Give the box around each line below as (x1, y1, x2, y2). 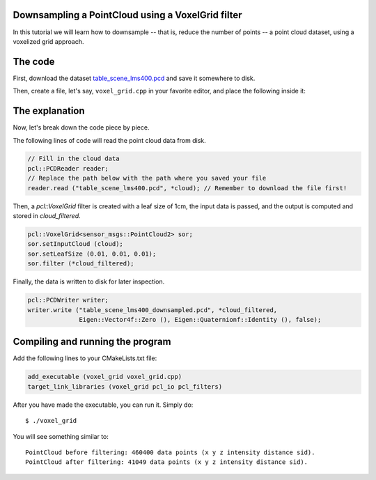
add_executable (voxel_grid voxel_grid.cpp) (27, 373, 182, 381)
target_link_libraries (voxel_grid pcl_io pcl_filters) (27, 382, 223, 390)
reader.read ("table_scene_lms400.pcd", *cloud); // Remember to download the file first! (27, 184, 347, 192)
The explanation (13, 105, 85, 117)
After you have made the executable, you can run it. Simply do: (13, 401, 194, 409)
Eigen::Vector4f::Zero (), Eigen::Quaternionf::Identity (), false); (79, 316, 322, 323)
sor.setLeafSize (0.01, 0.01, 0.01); (27, 249, 157, 258)
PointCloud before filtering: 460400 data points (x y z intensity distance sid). (25, 448, 315, 456)
